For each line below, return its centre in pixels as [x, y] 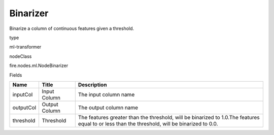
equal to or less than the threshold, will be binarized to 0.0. [148, 123]
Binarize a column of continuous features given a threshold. [72, 28]
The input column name [106, 94]
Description [92, 85]
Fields [16, 75]
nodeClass [21, 56]
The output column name [108, 108]
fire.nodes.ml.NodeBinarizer [39, 65]
